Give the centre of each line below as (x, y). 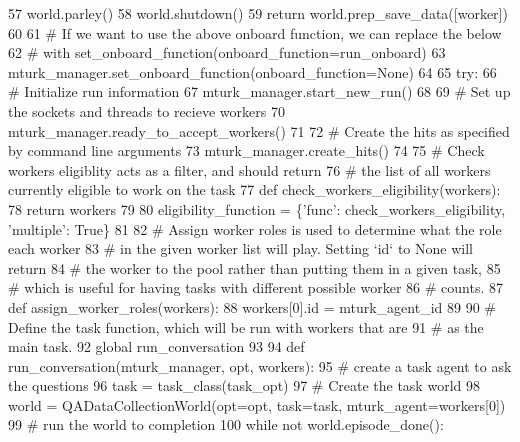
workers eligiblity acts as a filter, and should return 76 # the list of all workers (249, 169)
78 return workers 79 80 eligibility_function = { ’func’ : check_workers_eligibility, (257, 208)
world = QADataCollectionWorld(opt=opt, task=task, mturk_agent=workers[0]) (257, 404)
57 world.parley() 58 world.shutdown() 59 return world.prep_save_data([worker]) (258, 13)
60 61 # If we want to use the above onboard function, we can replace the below (255, 32)
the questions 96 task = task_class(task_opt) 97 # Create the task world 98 (244, 385)
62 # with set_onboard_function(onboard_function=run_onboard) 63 (227, 52)
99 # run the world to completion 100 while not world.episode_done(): (226, 424)
